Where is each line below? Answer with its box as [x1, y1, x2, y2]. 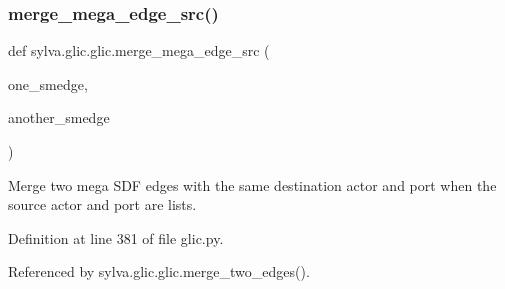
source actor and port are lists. [8, 194, 197, 215]
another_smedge [8, 107, 110, 128]
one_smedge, [8, 73, 88, 94]
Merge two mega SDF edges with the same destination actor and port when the [8, 174, 497, 195]
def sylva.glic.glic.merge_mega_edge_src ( [8, 40, 270, 61]
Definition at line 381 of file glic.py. [8, 227, 224, 248]
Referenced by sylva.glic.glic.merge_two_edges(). [8, 261, 310, 282]
